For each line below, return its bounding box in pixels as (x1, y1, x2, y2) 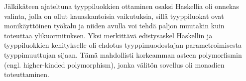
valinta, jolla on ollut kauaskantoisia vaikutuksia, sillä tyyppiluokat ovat (4, 10, 224, 21)
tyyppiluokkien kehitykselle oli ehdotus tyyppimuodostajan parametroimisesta (4, 40, 242, 50)
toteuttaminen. (4, 69, 50, 80)
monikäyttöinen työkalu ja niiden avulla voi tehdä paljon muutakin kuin (4, 20, 225, 31)
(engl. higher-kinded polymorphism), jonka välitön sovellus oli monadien (4, 59, 225, 70)
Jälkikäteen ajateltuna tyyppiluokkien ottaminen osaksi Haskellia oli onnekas (4, 1, 239, 11)
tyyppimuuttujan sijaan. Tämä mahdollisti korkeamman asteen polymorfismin (4, 49, 242, 60)
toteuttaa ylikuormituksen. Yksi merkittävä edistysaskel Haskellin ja (4, 30, 213, 40)
